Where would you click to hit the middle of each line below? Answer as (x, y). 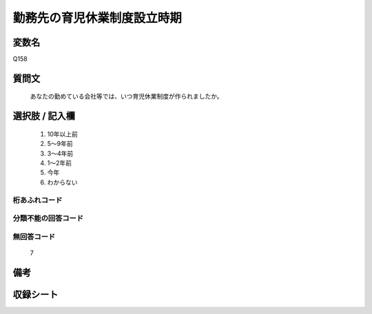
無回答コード (34, 236)
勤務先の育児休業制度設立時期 (97, 18)
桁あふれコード (38, 200)
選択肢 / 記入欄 (44, 116)
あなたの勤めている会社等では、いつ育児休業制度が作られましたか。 (126, 96)
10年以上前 (63, 134)
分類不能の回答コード (48, 218)
